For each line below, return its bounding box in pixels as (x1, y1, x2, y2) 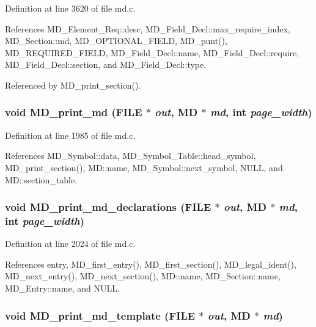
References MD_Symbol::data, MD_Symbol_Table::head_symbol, (5, 149, 256, 162)
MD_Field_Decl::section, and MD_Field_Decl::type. (5, 58, 207, 71)
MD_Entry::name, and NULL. (5, 282, 120, 295)
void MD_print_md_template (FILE (5, 307, 196, 323)
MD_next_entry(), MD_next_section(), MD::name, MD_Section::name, (5, 270, 281, 282)
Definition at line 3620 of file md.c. (5, 2, 136, 14)
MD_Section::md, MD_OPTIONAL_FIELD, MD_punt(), (5, 34, 227, 47)
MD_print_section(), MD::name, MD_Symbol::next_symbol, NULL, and (5, 161, 283, 174)
